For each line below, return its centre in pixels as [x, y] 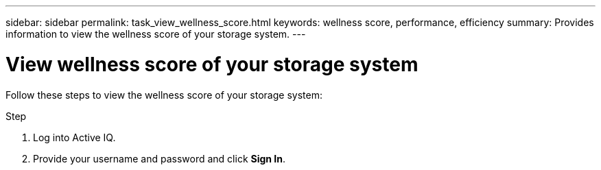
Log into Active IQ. [74, 137]
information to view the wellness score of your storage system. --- [156, 34]
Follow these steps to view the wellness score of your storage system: [164, 95]
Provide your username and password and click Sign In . [160, 158]
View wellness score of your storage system [212, 64]
